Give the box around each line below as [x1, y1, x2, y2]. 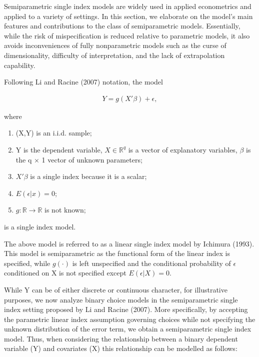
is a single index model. [4, 221, 76, 231]
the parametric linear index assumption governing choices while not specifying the [4, 313, 255, 324]
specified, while [4, 257, 50, 268]
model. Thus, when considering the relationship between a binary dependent [4, 333, 238, 343]
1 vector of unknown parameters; [41, 154, 142, 164]
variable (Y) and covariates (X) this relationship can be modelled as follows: [4, 343, 237, 353]
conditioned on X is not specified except [4, 267, 126, 278]
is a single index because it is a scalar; [30, 171, 147, 181]
